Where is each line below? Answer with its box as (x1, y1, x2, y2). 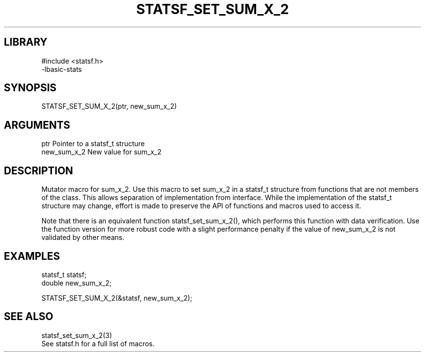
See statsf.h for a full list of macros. (41, 339, 155, 348)
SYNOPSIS (4, 82, 57, 94)
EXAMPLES (4, 250, 60, 262)
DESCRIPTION (4, 164, 73, 177)
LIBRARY (4, 36, 48, 49)
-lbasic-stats (41, 65, 82, 73)
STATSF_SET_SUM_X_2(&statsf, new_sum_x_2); (41, 293, 193, 302)
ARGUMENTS (4, 119, 70, 131)
